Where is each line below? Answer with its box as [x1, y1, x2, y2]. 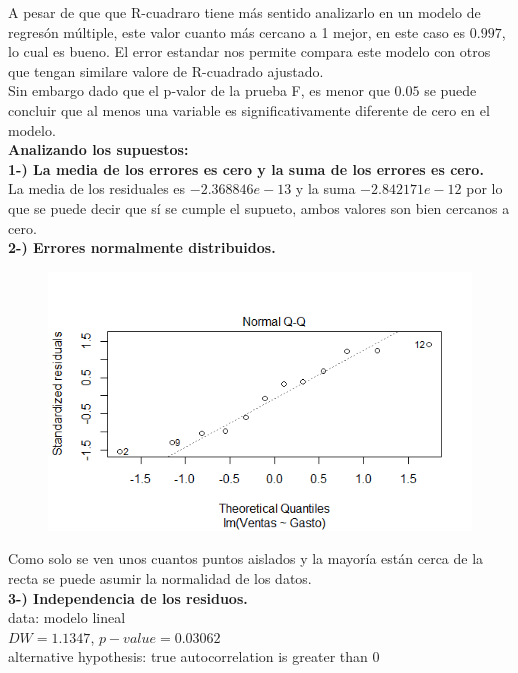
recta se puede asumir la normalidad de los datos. [8, 568, 312, 589]
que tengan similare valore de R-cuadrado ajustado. [8, 60, 324, 81]
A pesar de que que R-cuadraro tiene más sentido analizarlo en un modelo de [8, 2, 481, 22]
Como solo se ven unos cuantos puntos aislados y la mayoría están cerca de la [8, 548, 484, 569]
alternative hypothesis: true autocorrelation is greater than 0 [8, 646, 380, 667]
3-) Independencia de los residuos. [8, 587, 248, 608]
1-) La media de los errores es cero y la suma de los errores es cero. [8, 158, 484, 179]
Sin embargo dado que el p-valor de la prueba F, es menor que [8, 80, 390, 101]
